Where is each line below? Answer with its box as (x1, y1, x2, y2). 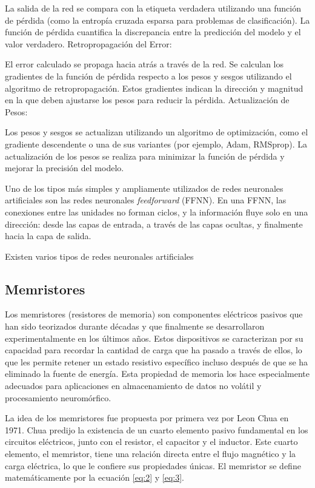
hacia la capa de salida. (5, 229, 91, 242)
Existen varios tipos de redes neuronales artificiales (5, 249, 194, 262)
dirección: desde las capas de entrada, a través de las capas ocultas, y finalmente (5, 217, 303, 230)
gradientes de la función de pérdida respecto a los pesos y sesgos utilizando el (5, 69, 292, 82)
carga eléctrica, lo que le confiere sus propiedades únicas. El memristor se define (5, 459, 301, 472)
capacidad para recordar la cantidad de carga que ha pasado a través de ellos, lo (5, 344, 302, 356)
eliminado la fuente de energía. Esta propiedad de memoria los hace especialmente (5, 367, 310, 380)
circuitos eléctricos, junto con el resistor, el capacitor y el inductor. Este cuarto (5, 435, 298, 448)
